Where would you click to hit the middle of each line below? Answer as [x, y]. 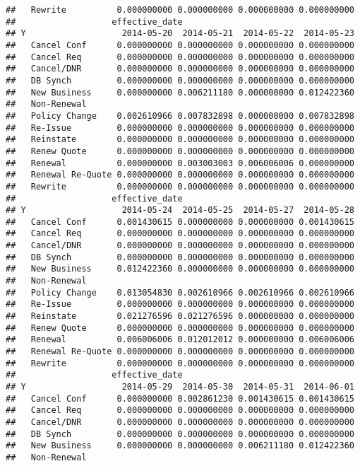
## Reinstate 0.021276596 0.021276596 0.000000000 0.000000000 [180, 316]
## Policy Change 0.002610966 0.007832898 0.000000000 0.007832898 [180, 116]
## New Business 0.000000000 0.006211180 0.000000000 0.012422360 [180, 92]
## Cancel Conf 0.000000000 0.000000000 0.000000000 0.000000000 [180, 45]
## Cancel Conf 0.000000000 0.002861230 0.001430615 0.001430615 [180, 398]
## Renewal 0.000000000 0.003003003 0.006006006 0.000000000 [180, 163]
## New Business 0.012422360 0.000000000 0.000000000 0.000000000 [180, 269]
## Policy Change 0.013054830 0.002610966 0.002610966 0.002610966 [180, 292]
